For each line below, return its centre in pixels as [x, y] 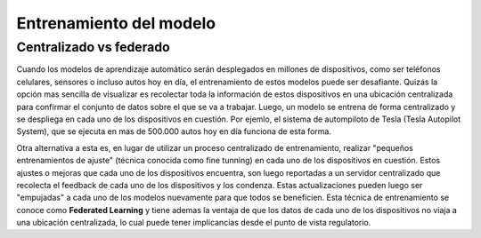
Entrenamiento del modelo [116, 23]
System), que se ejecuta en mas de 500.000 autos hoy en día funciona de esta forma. [174, 131]
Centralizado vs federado [94, 47]
